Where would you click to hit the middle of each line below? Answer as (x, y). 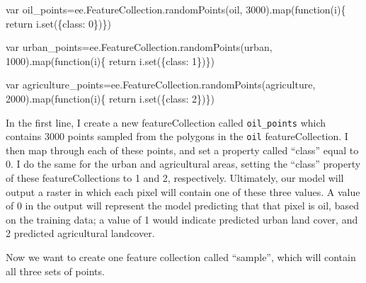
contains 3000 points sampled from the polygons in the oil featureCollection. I (177, 136)
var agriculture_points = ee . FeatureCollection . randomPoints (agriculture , (161, 85)
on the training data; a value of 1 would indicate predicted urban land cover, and (182, 219)
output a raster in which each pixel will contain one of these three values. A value (183, 191)
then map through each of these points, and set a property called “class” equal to (182, 150)
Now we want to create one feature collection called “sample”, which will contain (181, 257)
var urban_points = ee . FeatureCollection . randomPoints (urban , (139, 47)
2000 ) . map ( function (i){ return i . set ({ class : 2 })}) (110, 98)
